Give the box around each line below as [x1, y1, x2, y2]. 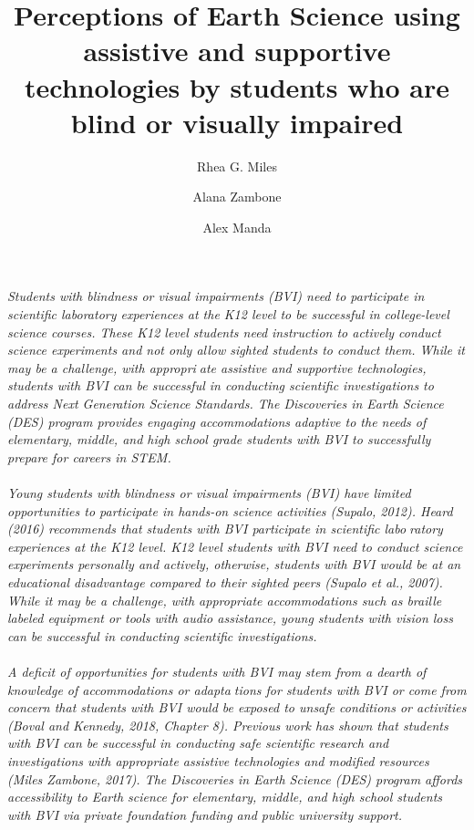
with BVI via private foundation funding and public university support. [7, 804, 403, 824]
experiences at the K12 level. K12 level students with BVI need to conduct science [7, 536, 463, 555]
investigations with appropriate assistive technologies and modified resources [7, 751, 429, 770]
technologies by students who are [25, 67, 449, 105]
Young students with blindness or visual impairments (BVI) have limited [7, 483, 411, 502]
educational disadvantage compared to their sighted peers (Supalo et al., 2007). [7, 572, 443, 591]
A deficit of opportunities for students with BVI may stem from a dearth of [7, 661, 427, 680]
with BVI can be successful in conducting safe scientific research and [7, 733, 389, 752]
